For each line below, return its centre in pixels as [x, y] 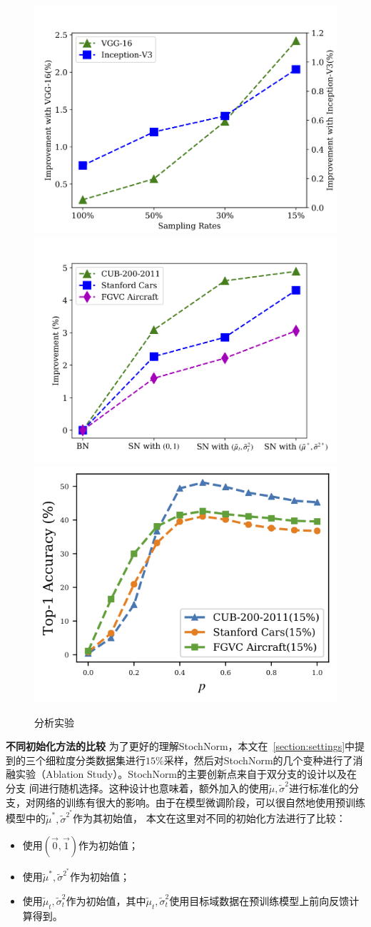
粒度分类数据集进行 [100, 760]
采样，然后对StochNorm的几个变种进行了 [258, 760]
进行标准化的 [319, 788]
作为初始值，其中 [106, 900]
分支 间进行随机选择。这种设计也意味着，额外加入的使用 [137, 788]
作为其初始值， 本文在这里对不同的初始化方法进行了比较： [209, 818]
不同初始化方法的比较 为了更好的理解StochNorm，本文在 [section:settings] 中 [181, 746]
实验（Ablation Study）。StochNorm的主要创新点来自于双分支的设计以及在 [186, 774]
